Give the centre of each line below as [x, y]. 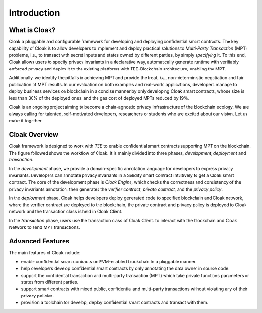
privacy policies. [38, 296]
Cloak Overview [33, 134]
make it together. [26, 121]
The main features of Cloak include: [45, 253]
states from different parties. [50, 282]
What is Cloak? [32, 30]
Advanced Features [39, 241]
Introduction [34, 13]
